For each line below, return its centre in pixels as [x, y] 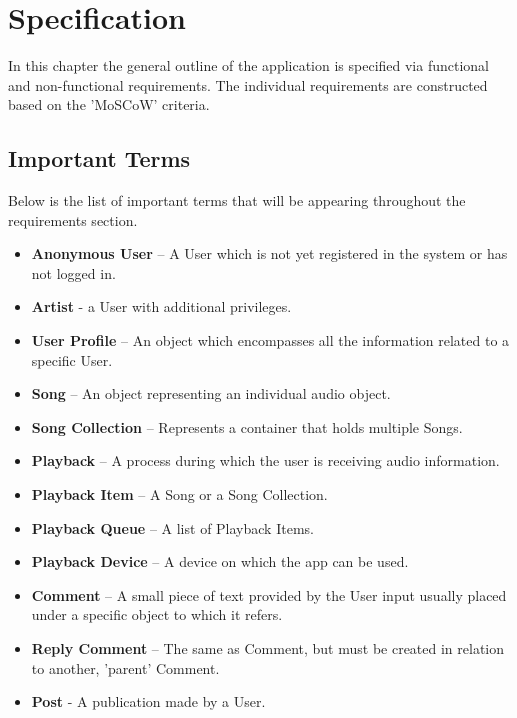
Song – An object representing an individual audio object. [211, 393]
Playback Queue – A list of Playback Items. [172, 527]
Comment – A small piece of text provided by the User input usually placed [269, 594]
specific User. [72, 359]
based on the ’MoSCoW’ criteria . [109, 104]
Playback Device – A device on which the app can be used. [220, 561]
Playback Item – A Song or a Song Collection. [179, 494]
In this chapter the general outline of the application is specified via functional [249, 65]
